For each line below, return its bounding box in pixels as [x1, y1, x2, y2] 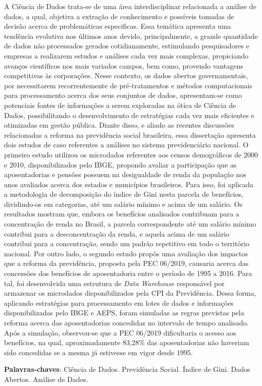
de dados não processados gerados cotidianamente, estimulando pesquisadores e [4, 40, 249, 51]
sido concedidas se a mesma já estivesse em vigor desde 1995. [4, 347, 193, 357]
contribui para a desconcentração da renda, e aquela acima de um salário [4, 228, 230, 239]
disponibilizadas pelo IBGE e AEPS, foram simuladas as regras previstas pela [4, 307, 244, 318]
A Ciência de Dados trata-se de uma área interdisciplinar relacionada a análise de [4, 1, 256, 11]
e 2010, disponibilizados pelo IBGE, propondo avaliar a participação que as [4, 159, 237, 170]
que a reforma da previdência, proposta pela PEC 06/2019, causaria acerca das [4, 258, 249, 268]
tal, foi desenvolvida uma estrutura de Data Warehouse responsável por [4, 278, 225, 288]
